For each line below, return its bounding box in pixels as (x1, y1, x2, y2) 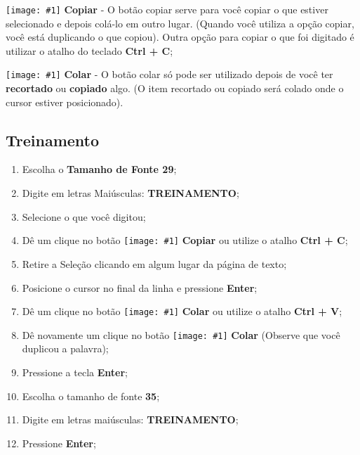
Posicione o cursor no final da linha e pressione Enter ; (22, 280, 258, 295)
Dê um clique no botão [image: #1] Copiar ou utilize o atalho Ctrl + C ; (22, 233, 348, 248)
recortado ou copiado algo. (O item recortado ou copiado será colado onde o (6, 81, 344, 96)
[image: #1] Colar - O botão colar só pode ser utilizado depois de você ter (6, 67, 333, 82)
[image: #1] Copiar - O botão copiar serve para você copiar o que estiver (6, 2, 328, 16)
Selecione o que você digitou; (22, 209, 146, 224)
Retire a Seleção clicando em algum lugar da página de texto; (22, 256, 287, 271)
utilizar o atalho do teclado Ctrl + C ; (6, 43, 173, 58)
